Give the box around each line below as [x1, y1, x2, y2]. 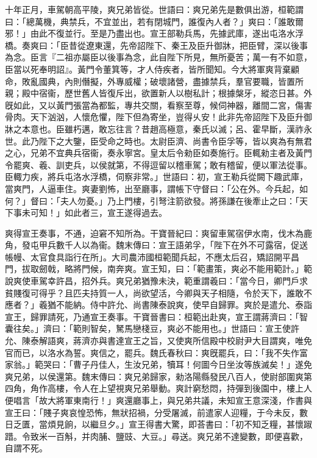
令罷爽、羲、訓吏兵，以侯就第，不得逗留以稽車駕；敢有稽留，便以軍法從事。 [5, 158, 312, 171]
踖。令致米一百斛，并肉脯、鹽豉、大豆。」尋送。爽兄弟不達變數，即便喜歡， [5, 429, 308, 442]
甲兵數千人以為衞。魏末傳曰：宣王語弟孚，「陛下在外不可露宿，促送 [38, 238, 308, 251]
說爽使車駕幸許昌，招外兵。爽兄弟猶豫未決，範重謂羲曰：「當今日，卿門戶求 [5, 274, 308, 287]
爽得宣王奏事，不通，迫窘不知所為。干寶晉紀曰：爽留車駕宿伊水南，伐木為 [5, 226, 304, 239]
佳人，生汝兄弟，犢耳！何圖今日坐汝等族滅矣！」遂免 [98, 358, 312, 371]
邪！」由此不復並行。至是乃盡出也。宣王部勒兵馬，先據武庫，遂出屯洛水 [5, 27, 295, 40]
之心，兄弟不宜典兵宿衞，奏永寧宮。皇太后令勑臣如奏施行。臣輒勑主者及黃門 [5, 146, 312, 159]
